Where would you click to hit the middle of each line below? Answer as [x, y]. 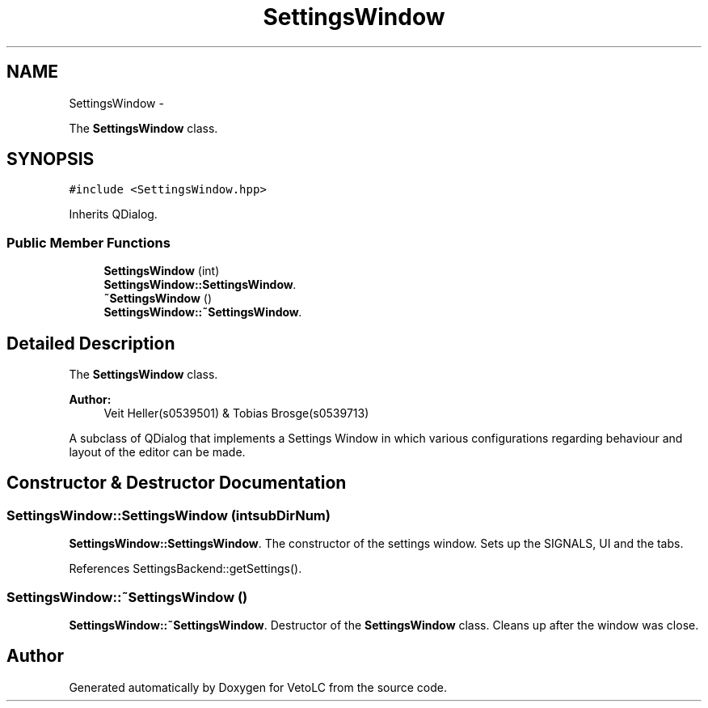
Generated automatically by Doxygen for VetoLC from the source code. [258, 687]
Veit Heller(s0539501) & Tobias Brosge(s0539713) [236, 413]
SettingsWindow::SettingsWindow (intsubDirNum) [169, 515]
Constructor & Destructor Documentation [177, 483]
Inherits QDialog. [113, 214]
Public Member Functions [88, 242]
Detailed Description [91, 343]
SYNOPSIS [51, 159]
